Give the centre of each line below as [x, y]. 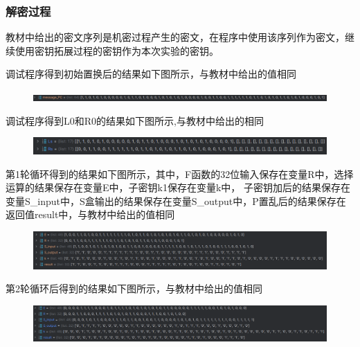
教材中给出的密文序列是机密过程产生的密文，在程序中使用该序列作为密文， [175, 37]
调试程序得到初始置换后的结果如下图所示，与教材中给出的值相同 [151, 74]
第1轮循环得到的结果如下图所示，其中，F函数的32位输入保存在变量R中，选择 [180, 173]
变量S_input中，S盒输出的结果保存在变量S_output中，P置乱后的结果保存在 [176, 201]
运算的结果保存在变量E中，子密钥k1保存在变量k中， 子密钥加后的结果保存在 [178, 187]
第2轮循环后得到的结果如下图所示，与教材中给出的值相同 [134, 288]
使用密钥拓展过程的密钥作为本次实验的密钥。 [117, 50]
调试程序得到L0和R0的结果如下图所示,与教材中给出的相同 [135, 120]
